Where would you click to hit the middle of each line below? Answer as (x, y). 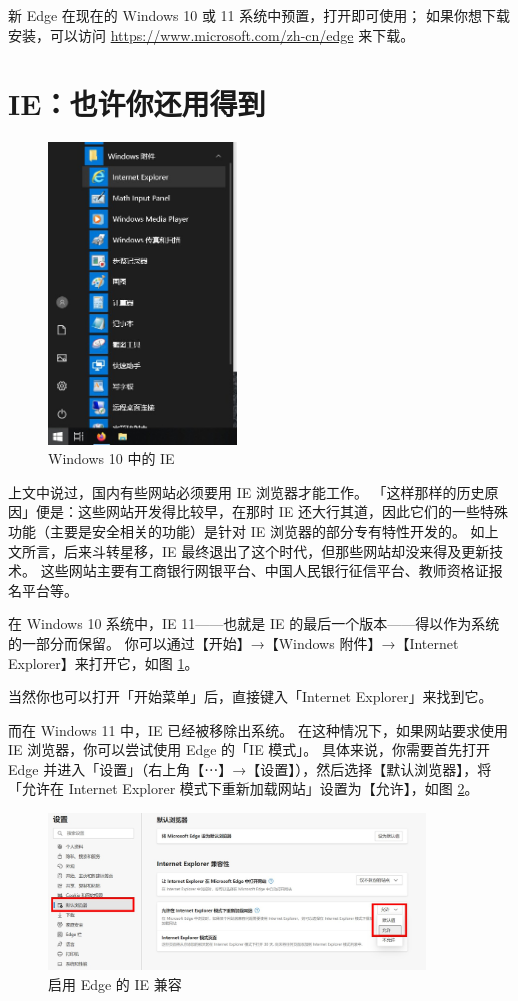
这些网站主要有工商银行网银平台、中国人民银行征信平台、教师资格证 (264, 570)
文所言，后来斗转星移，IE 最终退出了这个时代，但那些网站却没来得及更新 (249, 550)
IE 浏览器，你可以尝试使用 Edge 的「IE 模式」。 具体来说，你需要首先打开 (249, 749)
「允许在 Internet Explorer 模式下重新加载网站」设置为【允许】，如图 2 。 (243, 788)
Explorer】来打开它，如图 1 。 (103, 662)
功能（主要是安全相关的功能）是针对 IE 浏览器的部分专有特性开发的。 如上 (253, 530)
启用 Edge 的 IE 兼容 (115, 983)
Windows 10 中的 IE (111, 458)
